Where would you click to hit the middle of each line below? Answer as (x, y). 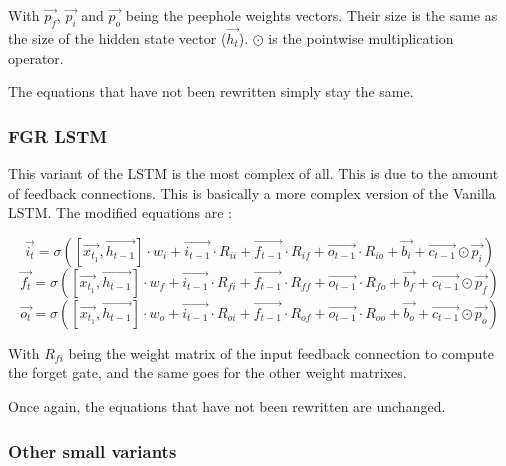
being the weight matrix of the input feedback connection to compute (281, 352)
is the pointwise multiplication (361, 38)
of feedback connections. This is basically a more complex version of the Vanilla (252, 192)
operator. (36, 57)
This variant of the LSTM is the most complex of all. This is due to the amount (253, 173)
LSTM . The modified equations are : (120, 212)
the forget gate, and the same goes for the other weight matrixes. (207, 372)
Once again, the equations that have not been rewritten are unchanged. (227, 405)
